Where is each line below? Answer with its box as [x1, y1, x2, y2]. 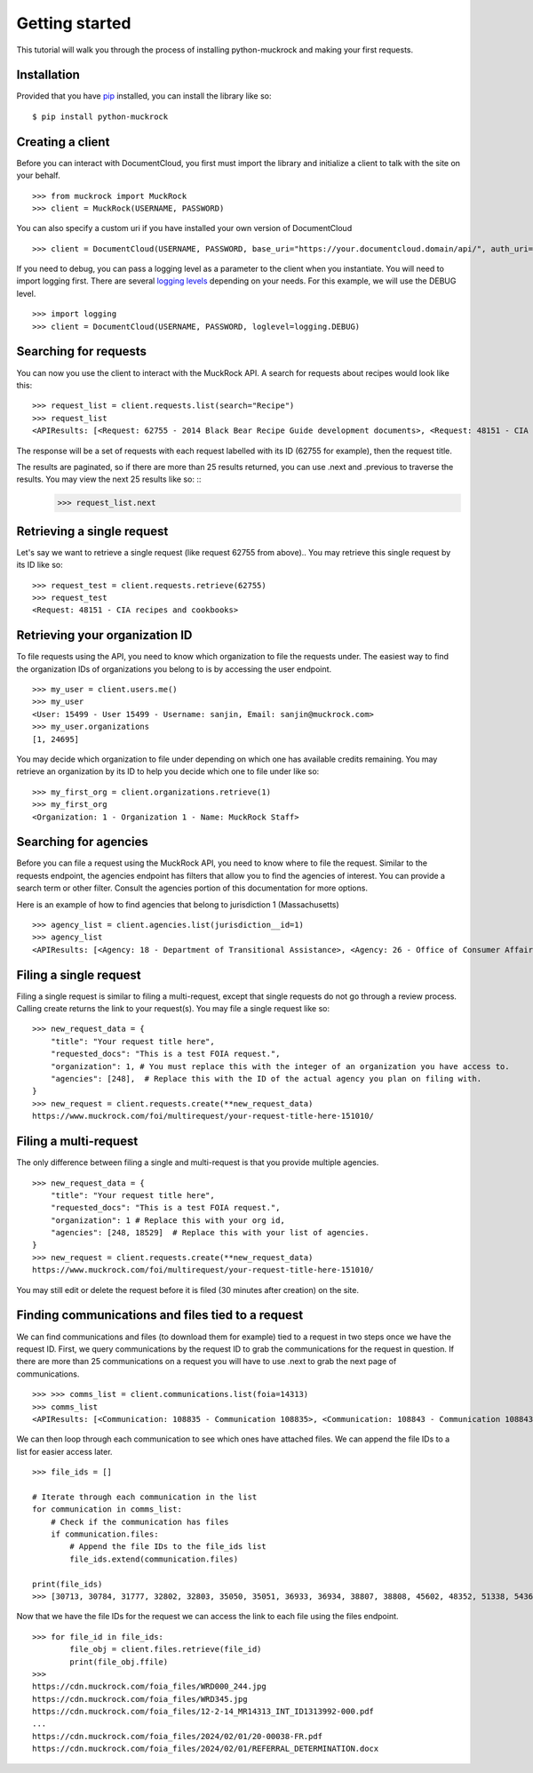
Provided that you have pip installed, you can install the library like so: [16, 91, 272, 101]
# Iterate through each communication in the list [32, 1491, 258, 1502]
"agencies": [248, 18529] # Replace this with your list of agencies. [50, 1227, 370, 1238]
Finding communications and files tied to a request [16, 1307, 304, 1323]
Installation [16, 68, 80, 83]
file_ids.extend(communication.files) [69, 1553, 239, 1564]
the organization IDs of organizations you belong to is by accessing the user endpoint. [16, 663, 332, 675]
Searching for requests [16, 344, 147, 359]
